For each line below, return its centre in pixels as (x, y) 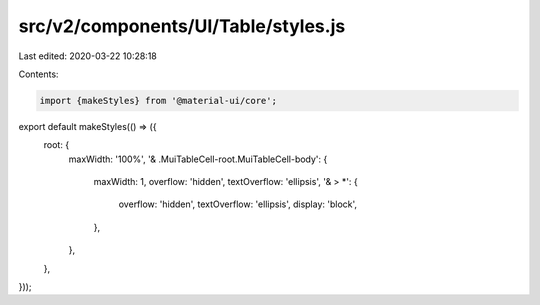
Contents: (38, 74)
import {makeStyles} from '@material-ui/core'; (158, 100)
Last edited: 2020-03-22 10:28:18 (87, 56)
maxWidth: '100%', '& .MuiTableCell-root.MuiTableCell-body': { (198, 159)
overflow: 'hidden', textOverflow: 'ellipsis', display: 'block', (238, 204)
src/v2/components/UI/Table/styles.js (182, 26)
